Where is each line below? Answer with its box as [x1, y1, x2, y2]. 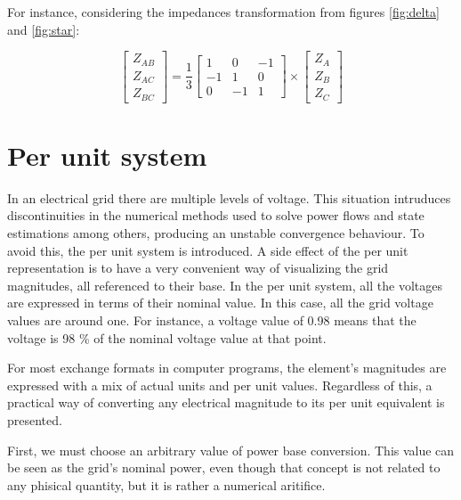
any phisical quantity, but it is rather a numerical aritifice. [7, 475, 326, 494]
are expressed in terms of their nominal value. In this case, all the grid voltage [7, 293, 433, 312]
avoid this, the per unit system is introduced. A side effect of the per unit [7, 241, 408, 259]
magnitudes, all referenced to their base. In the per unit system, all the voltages [7, 275, 442, 294]
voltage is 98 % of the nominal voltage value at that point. [7, 328, 327, 347]
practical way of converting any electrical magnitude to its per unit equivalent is [7, 393, 445, 412]
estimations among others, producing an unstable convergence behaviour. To [7, 223, 425, 242]
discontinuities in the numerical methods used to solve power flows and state [7, 206, 425, 225]
